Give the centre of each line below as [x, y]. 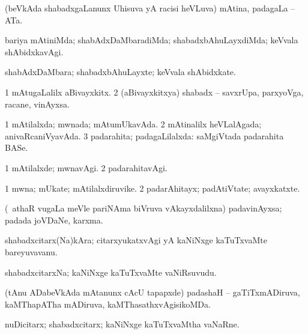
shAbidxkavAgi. [34, 51]
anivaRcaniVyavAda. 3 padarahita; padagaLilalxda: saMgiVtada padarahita [144, 135]
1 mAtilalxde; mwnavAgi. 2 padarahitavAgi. [86, 167]
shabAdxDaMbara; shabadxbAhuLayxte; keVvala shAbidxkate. [120, 72]
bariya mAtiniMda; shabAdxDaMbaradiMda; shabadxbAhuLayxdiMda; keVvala [152, 40]
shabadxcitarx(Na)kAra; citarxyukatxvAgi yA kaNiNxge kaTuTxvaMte [136, 240]
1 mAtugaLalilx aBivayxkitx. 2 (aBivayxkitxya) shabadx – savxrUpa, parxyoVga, [154, 92]
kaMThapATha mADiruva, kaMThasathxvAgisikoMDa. [108, 304]
